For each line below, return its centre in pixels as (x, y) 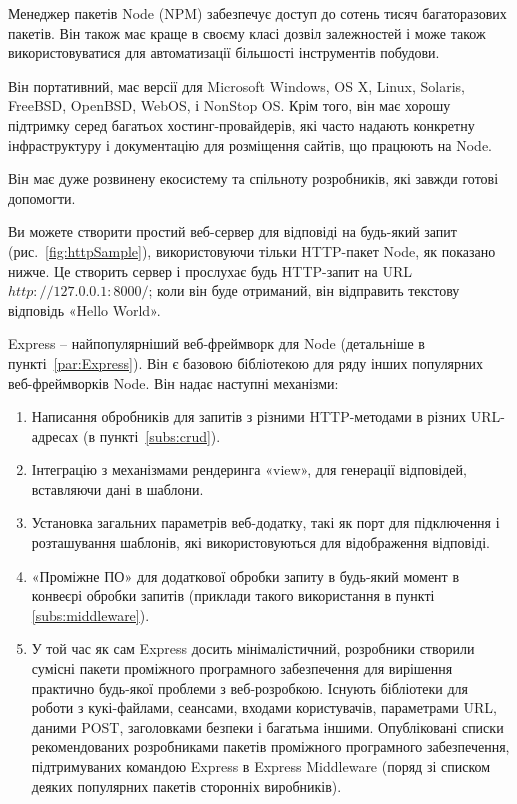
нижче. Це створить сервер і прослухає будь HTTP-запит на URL (210, 270)
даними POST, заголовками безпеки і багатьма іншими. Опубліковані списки (267, 726)
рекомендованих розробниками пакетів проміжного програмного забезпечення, (270, 746)
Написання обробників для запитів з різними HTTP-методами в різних (248, 416)
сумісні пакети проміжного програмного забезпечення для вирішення (242, 668)
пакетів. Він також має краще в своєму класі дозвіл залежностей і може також (247, 32)
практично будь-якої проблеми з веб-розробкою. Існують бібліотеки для (249, 687)
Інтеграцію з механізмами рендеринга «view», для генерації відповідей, (249, 469)
